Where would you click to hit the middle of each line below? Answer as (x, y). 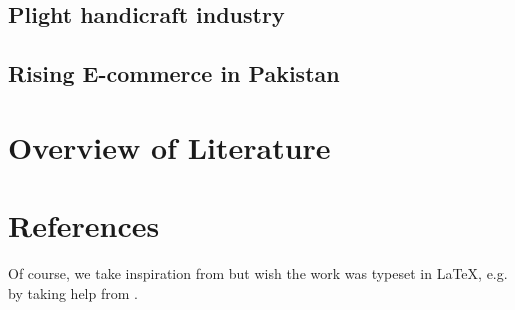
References (84, 225)
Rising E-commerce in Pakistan (174, 73)
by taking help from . (73, 292)
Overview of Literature (169, 146)
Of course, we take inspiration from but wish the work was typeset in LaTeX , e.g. (258, 273)
